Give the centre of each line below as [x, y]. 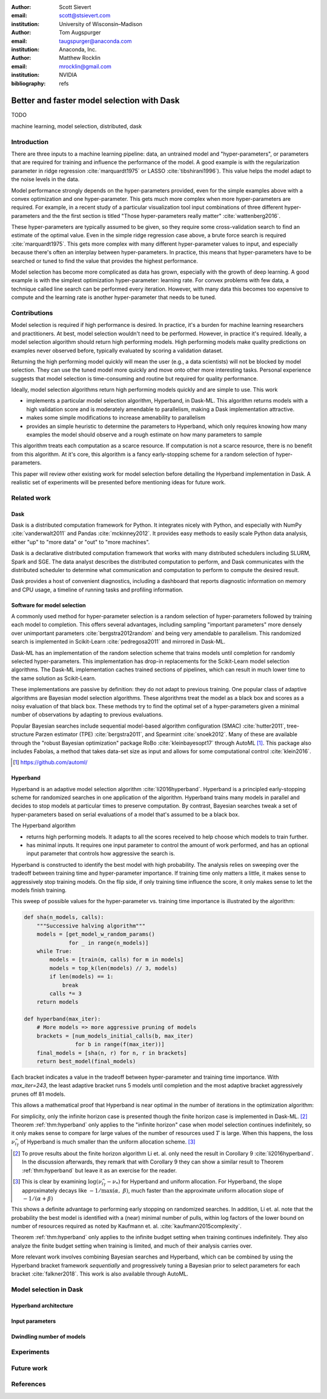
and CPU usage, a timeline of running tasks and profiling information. [97, 590]
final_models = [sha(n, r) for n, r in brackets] [112, 1053]
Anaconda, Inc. [78, 49]
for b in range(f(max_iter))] [120, 1045]
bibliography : [28, 83]
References [28, 1384]
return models [58, 1002]
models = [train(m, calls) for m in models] [117, 960]
